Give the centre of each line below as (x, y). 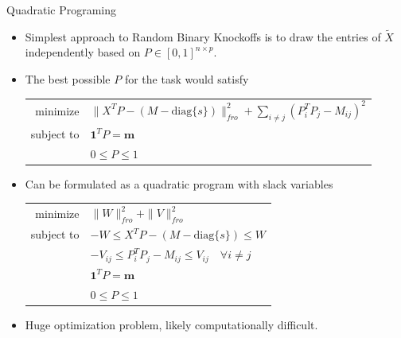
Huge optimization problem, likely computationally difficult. (171, 324)
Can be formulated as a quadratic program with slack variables (179, 183)
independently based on (83, 52)
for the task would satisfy (187, 79)
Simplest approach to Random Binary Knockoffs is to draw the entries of (203, 36)
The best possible (68, 79)
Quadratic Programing (62, 10)
